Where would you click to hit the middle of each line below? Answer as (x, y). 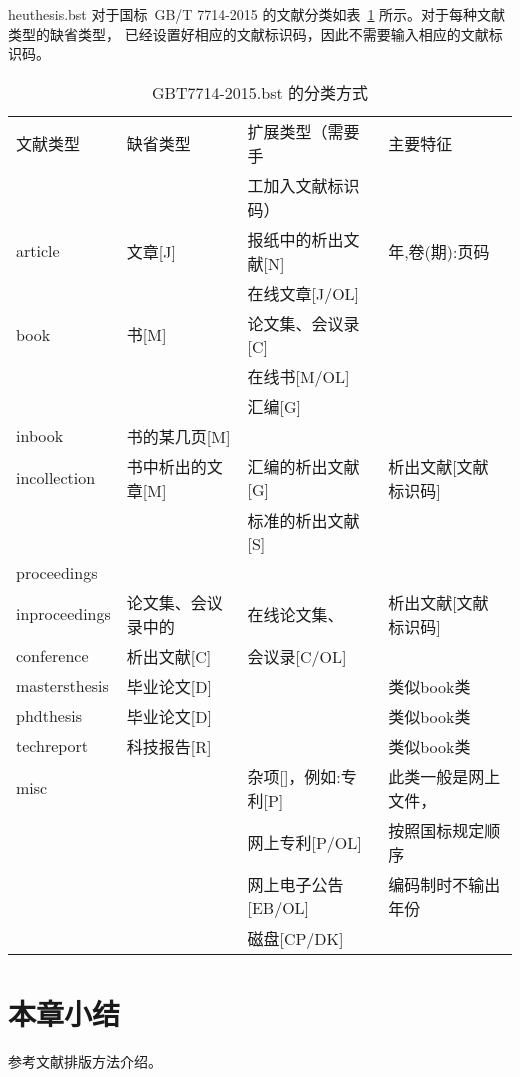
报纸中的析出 (295, 239)
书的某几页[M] (178, 436)
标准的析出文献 (303, 520)
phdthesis (49, 716)
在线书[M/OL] (298, 376)
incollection (56, 478)
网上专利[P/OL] (304, 842)
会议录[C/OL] (297, 656)
